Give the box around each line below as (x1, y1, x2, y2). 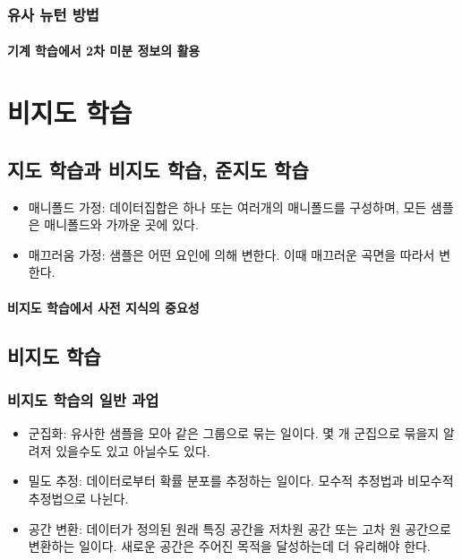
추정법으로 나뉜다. (28, 488, 129, 507)
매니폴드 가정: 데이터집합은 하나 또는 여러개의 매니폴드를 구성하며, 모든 (28, 197, 427, 216)
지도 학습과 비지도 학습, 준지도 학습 (7, 155, 309, 183)
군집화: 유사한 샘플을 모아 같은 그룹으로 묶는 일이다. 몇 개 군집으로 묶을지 (28, 424, 440, 443)
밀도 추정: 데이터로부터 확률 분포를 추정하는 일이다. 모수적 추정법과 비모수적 (28, 471, 454, 490)
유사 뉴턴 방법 (7, 3, 99, 25)
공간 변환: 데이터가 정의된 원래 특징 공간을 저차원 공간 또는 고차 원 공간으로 (28, 519, 451, 538)
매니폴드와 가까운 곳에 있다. (44, 215, 199, 234)
